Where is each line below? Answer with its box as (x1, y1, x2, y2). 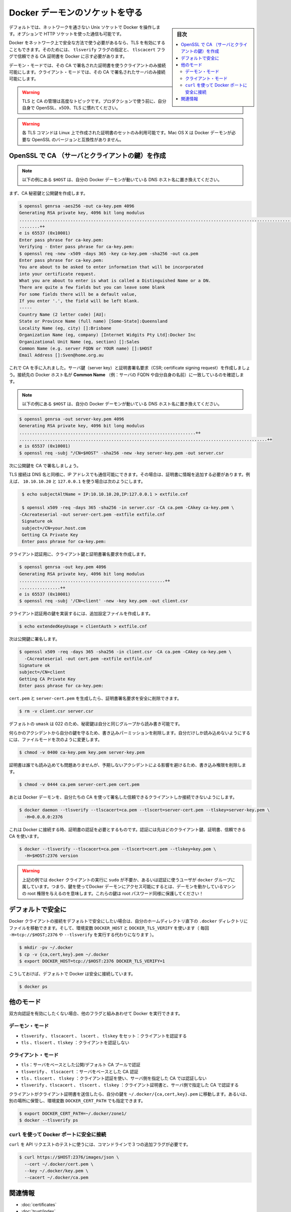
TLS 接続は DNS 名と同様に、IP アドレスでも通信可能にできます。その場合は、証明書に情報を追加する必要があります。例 (9, 472, 250, 478)
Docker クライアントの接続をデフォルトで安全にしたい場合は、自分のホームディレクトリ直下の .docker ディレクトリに (9, 918, 248, 924)
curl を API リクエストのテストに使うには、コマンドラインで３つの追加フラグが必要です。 (9, 1142, 191, 1148)
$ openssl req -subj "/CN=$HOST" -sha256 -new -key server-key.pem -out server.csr (19, 450, 224, 456)
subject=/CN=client (19, 670, 65, 675)
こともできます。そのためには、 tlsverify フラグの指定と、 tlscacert (9, 47, 156, 52)
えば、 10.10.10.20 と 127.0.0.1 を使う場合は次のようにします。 (9, 478, 145, 484)
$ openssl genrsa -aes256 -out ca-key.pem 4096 (19, 203, 134, 208)
